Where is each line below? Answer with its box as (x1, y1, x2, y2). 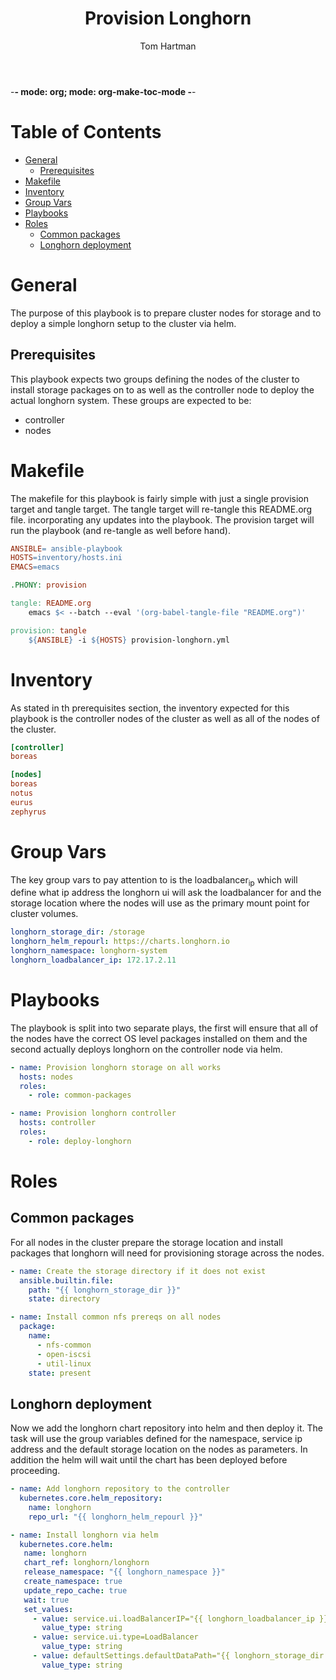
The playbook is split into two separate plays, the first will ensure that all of (10, 1022, 319, 1034)
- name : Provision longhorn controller (10, 1108, 177, 1119)
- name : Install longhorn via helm (10, 1530, 159, 1540)
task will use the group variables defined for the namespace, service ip (10, 1433, 303, 1445)
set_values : (23, 1604, 74, 1614)
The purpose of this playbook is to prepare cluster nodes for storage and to (10, 307, 322, 319)
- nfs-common (36, 1340, 92, 1350)
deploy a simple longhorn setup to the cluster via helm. (10, 317, 237, 329)
